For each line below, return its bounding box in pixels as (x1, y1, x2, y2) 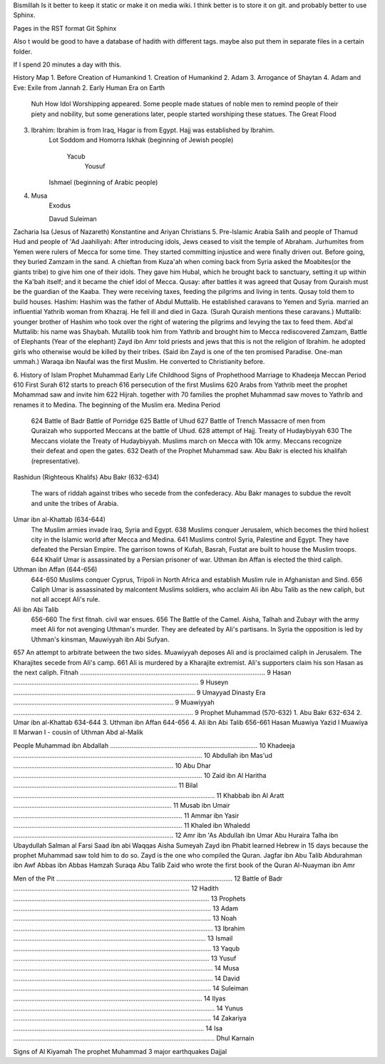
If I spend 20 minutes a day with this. (13, 60, 122, 69)
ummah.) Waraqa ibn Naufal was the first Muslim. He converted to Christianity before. (13, 358, 265, 366)
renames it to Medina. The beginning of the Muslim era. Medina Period (13, 400, 221, 409)
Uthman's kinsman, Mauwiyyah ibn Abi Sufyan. (31, 635, 170, 644)
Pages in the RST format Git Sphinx (13, 24, 117, 32)
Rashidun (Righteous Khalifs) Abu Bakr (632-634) (13, 473, 160, 482)
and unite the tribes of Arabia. (31, 499, 119, 507)
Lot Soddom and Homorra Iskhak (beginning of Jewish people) (48, 136, 234, 144)
